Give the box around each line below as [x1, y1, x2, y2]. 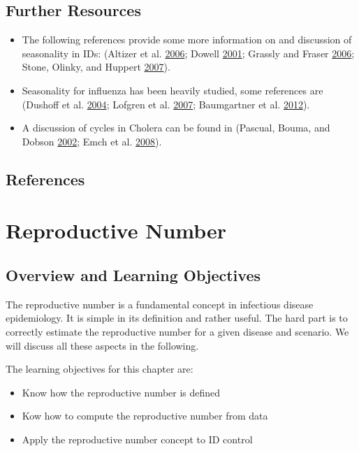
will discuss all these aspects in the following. [6, 338, 199, 352]
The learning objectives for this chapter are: [6, 361, 193, 376]
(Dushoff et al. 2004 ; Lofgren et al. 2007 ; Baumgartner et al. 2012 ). [22, 96, 310, 111]
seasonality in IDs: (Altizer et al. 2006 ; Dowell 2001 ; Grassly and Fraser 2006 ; [22, 45, 355, 60]
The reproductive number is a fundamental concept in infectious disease [6, 296, 314, 311]
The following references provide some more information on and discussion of [22, 32, 352, 47]
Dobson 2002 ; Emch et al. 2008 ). [22, 134, 162, 148]
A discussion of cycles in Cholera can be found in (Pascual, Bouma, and [22, 120, 330, 135]
